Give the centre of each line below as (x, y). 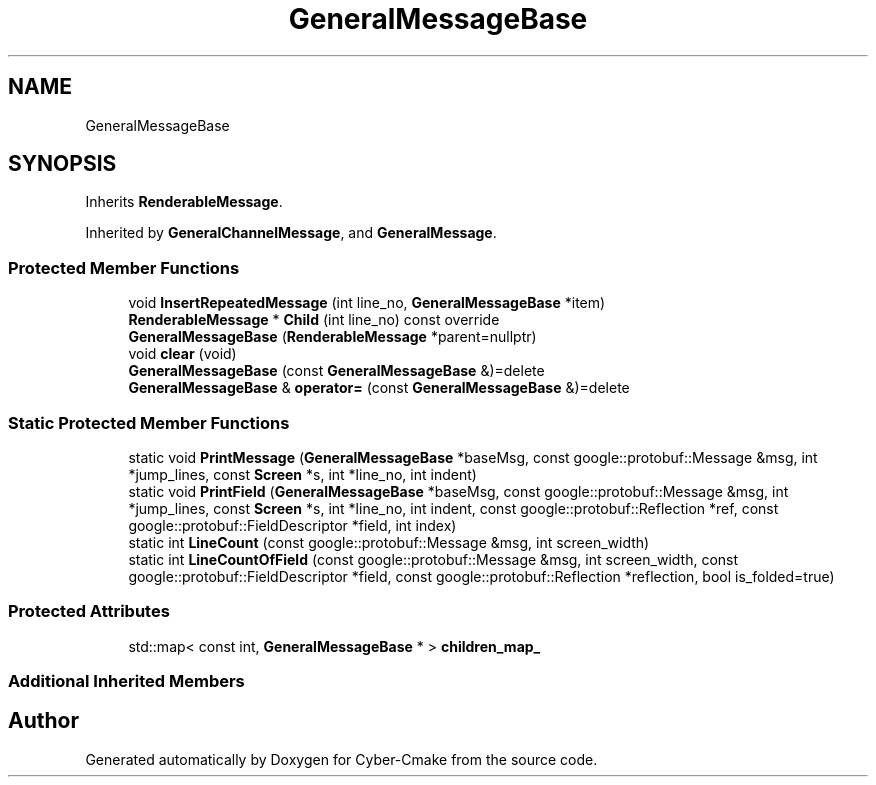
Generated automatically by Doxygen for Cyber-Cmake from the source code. (341, 759)
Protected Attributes (89, 611)
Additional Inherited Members (126, 681)
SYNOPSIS (62, 164)
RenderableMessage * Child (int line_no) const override (314, 320)
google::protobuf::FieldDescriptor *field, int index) (292, 525)
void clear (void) (182, 354)
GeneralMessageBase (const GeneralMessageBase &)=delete (336, 371)
